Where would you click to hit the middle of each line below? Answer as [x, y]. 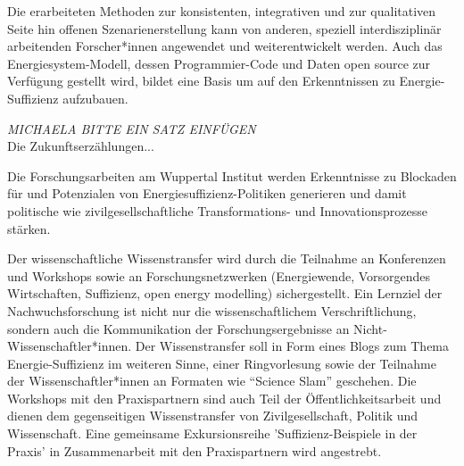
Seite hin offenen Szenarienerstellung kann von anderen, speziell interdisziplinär [224, 28]
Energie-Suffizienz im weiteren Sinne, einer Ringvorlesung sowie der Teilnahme [222, 363]
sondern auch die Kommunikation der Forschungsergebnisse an [178, 328]
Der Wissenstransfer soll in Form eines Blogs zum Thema [292, 346]
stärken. [29, 228]
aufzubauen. [95, 98]
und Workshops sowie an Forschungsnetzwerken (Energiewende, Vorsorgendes [219, 275]
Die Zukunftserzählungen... [81, 146]
